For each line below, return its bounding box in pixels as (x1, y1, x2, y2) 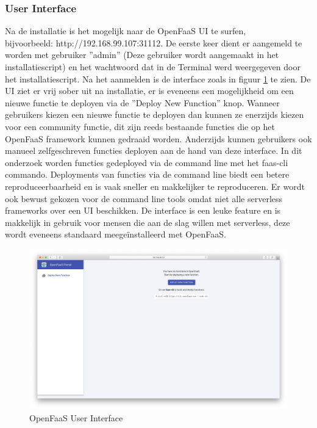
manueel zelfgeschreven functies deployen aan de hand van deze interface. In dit (5, 144, 302, 157)
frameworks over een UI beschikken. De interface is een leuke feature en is (5, 204, 281, 217)
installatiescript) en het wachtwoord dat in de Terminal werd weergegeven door (5, 60, 301, 73)
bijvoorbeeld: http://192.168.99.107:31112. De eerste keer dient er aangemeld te (5, 36, 302, 49)
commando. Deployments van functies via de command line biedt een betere (5, 168, 290, 181)
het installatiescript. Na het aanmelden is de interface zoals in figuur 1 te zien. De (5, 72, 311, 85)
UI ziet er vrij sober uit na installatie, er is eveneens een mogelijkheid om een (5, 84, 294, 97)
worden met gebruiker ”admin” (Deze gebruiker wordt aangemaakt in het (5, 48, 279, 61)
